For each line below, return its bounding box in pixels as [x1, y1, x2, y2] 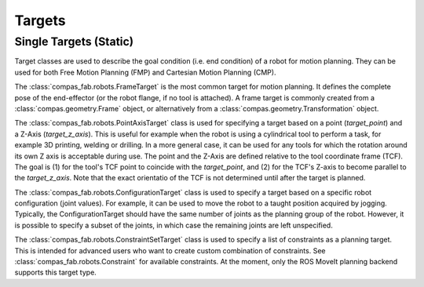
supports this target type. [14, 267, 97, 278]
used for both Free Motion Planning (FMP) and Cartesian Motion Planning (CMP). [14, 67, 276, 77]
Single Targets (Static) [14, 35, 134, 49]
